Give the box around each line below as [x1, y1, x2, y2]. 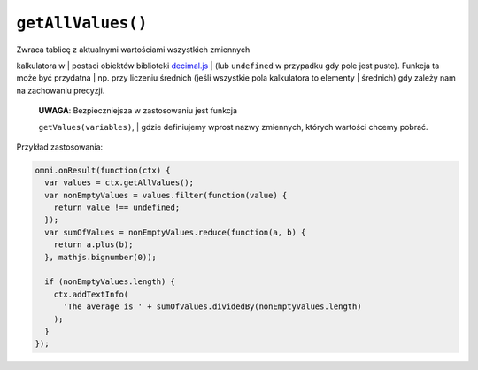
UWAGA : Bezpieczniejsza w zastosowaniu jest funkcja [38, 105, 238, 116]
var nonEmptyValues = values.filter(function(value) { [44, 190, 288, 200]
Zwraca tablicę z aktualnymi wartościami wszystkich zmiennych [16, 44, 251, 55]
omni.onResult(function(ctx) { [35, 165, 172, 175]
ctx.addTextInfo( [53, 289, 129, 299]
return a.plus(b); [53, 240, 134, 250]
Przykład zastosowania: [16, 142, 104, 152]
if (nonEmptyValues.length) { [44, 277, 176, 287]
